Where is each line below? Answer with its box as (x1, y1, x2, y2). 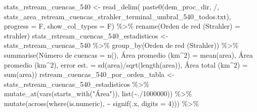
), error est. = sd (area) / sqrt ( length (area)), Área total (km (53, 59, 230, 70)
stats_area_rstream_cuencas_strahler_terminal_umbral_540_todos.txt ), (4, 11, 231, 21)
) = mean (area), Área (187, 49, 253, 60)
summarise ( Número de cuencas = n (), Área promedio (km (4, 49, 180, 60)
